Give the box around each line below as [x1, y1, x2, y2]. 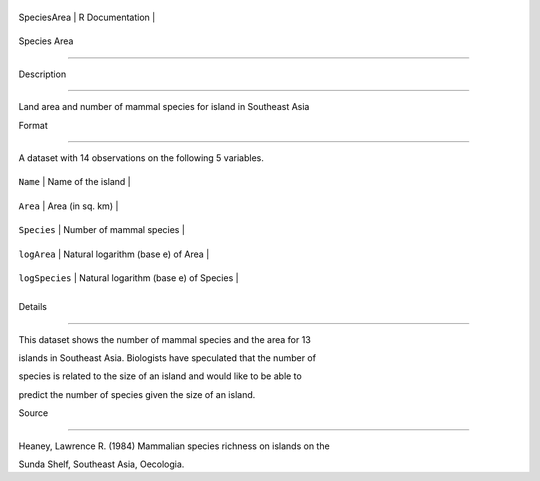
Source [18, 407, 49, 419]
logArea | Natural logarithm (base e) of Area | [18, 248, 210, 260]
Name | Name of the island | [18, 176, 131, 188]
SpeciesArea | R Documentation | [18, 11, 156, 23]
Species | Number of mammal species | [18, 224, 185, 236]
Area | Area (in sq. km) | [18, 200, 119, 212]
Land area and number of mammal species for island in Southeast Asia [18, 101, 310, 113]
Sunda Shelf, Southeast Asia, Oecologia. [18, 458, 185, 470]
